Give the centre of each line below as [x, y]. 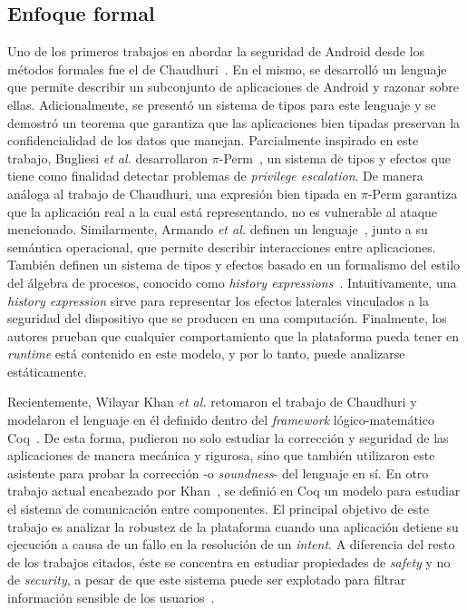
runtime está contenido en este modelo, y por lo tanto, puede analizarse [206, 354]
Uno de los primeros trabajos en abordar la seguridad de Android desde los [216, 51]
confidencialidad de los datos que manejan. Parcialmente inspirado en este [213, 140]
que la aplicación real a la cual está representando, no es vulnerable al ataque [223, 211]
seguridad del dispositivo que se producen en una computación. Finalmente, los [227, 318]
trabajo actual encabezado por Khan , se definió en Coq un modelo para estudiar [234, 491]
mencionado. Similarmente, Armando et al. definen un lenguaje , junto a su [218, 229]
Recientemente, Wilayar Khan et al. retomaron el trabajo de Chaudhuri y [212, 402]
